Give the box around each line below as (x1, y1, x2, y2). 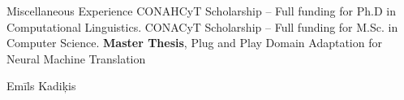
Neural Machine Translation (6, 50, 146, 67)
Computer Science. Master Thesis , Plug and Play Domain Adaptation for (6, 34, 382, 51)
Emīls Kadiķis (6, 77, 76, 94)
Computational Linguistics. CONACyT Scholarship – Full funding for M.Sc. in (6, 18, 398, 35)
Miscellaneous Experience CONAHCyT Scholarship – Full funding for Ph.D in (6, 2, 396, 19)
